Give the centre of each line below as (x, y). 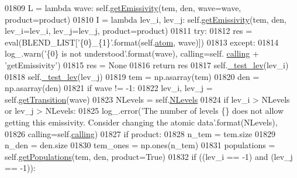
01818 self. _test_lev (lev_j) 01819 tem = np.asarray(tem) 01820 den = (132, 76)
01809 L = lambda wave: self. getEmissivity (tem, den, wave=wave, (123, 8)
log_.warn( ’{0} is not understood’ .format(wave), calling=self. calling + (132, 53)
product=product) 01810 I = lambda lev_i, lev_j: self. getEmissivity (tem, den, (146, 19)
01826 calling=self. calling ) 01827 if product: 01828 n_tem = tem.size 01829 (140, 133)
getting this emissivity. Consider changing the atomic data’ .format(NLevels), (141, 122)
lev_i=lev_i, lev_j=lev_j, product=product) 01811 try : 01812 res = (129, 31)
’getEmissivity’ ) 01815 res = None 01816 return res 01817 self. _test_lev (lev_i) (147, 64)
